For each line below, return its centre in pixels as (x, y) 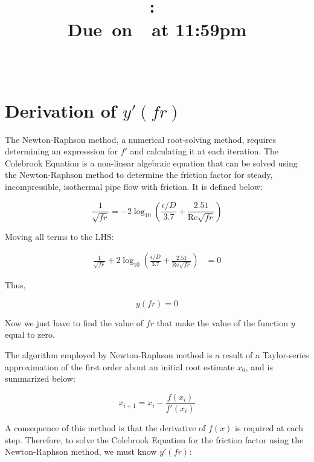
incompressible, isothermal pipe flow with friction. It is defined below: (134, 187)
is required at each (269, 427)
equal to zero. (30, 334)
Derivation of (61, 110)
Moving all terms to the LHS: (59, 236)
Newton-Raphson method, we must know (81, 451)
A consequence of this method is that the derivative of (105, 427)
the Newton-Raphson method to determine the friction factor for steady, (139, 175)
